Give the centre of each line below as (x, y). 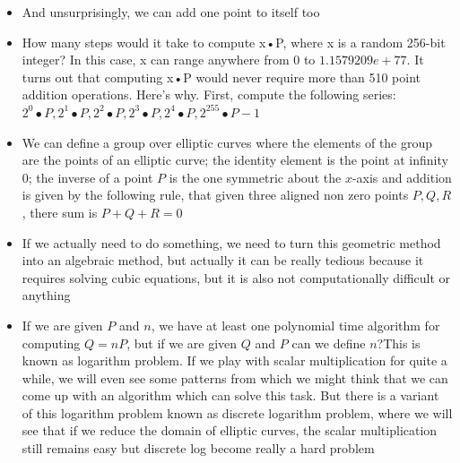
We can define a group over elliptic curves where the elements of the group (227, 142)
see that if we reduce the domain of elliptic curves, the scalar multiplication (230, 430)
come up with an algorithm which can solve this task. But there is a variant (230, 395)
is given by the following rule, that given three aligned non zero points (215, 195)
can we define (329, 343)
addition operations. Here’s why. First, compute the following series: (209, 94)
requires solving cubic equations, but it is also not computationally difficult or (236, 277)
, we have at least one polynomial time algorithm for (295, 325)
